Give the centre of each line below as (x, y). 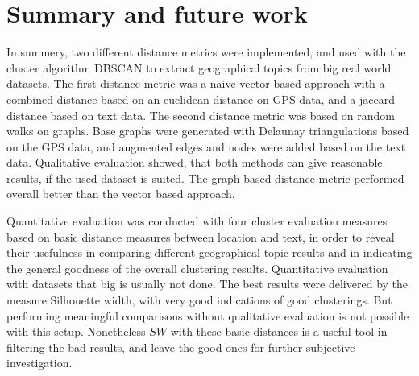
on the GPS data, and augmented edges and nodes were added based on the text (206, 146)
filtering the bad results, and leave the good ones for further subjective (181, 347)
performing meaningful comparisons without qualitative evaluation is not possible (208, 315)
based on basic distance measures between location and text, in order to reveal (201, 236)
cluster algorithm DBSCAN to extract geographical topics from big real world (199, 67)
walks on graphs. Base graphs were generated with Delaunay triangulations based (208, 131)
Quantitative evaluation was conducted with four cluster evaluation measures (197, 221)
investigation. (39, 363)
